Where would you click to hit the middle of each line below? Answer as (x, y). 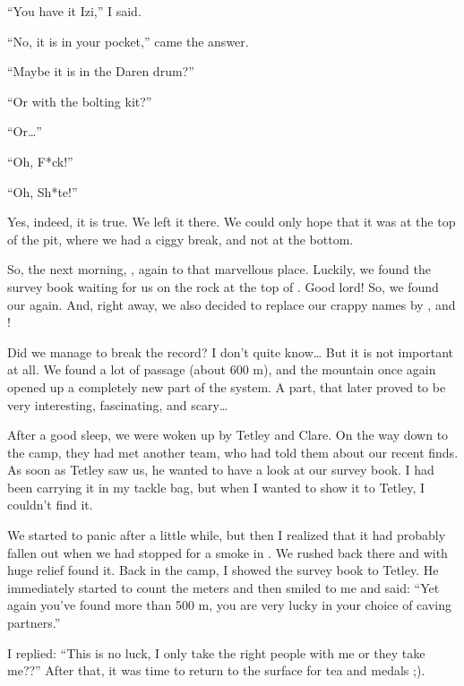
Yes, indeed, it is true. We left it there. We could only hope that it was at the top (232, 222)
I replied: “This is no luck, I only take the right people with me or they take (216, 652)
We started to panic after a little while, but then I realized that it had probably (227, 535)
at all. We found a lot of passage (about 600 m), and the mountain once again (222, 369)
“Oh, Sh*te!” (43, 191)
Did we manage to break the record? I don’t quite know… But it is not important (231, 352)
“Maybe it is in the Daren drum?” (101, 71)
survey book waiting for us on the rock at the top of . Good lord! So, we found (223, 286)
